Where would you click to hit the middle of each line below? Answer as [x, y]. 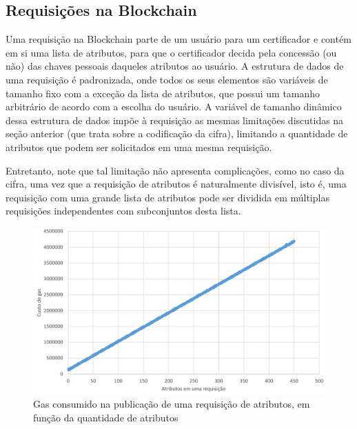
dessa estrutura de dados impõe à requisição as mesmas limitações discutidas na [175, 120]
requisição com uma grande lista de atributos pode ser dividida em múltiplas [167, 197]
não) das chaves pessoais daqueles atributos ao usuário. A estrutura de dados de [175, 66]
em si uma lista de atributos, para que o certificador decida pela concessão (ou [171, 52]
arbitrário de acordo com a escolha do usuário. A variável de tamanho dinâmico [174, 107]
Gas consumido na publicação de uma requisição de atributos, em [172, 404]
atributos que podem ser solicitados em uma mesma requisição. [139, 147]
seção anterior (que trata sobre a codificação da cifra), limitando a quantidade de [177, 133]
